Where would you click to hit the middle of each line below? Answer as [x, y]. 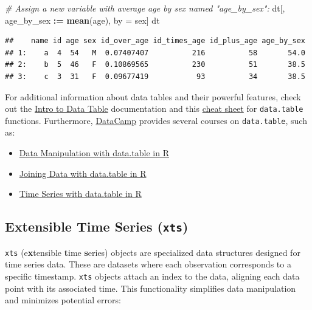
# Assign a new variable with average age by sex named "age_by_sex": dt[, [145, 8]
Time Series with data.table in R [80, 194]
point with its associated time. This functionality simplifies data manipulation [151, 288]
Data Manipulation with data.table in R [94, 153]
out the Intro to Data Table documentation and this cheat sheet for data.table [154, 108]
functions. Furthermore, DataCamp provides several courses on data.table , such [156, 120]
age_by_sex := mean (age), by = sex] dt [82, 20]
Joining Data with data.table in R [83, 173]
